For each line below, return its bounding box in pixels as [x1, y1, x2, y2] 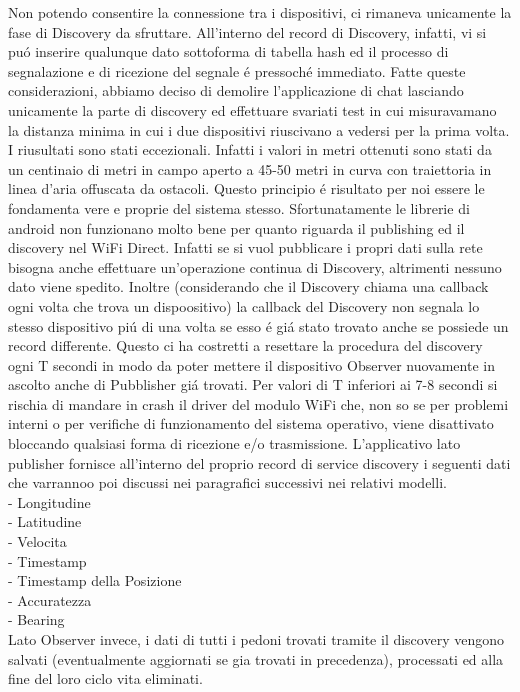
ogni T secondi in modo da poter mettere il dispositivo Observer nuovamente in [8, 354, 495, 375]
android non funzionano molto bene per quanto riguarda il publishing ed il [8, 217, 465, 238]
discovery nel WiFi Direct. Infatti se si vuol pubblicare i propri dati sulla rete [8, 237, 483, 258]
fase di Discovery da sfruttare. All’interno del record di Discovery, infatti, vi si [8, 21, 487, 42]
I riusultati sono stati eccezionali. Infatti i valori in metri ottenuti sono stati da [8, 139, 492, 160]
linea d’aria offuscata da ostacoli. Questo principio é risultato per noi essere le [8, 178, 485, 199]
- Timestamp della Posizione [8, 570, 182, 591]
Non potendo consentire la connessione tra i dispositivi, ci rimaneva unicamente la [8, 2, 512, 22]
